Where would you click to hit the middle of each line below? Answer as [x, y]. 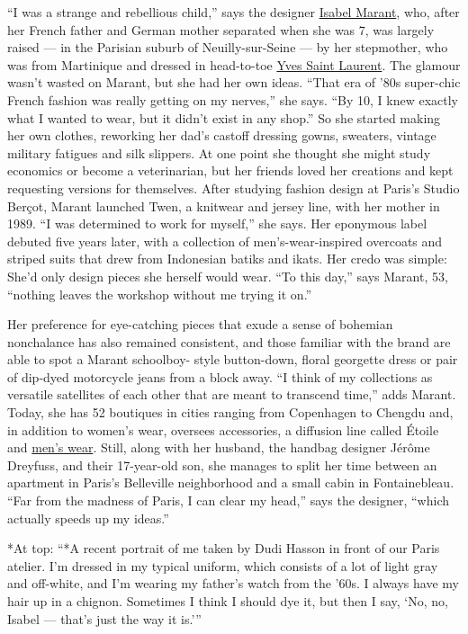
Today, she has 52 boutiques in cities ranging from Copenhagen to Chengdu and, [230, 412]
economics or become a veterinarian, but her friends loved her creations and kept [230, 170]
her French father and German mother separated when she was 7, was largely [221, 29]
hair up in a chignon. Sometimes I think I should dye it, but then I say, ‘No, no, [228, 601]
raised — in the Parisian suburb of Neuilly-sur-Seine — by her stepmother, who [228, 47]
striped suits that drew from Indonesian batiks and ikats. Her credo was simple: [227, 259]
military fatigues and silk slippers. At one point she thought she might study [219, 152]
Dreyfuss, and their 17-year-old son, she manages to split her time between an [222, 464]
